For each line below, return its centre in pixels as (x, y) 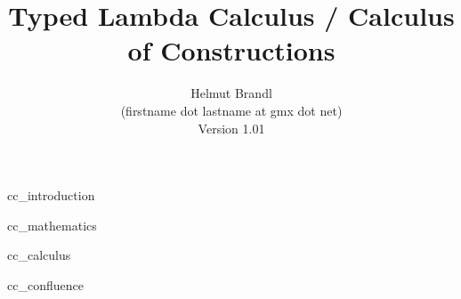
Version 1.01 (231, 128)
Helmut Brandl (231, 93)
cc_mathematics (52, 225)
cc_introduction (51, 195)
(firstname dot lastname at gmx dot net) (231, 110)
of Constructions (231, 50)
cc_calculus (39, 255)
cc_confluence (45, 284)
